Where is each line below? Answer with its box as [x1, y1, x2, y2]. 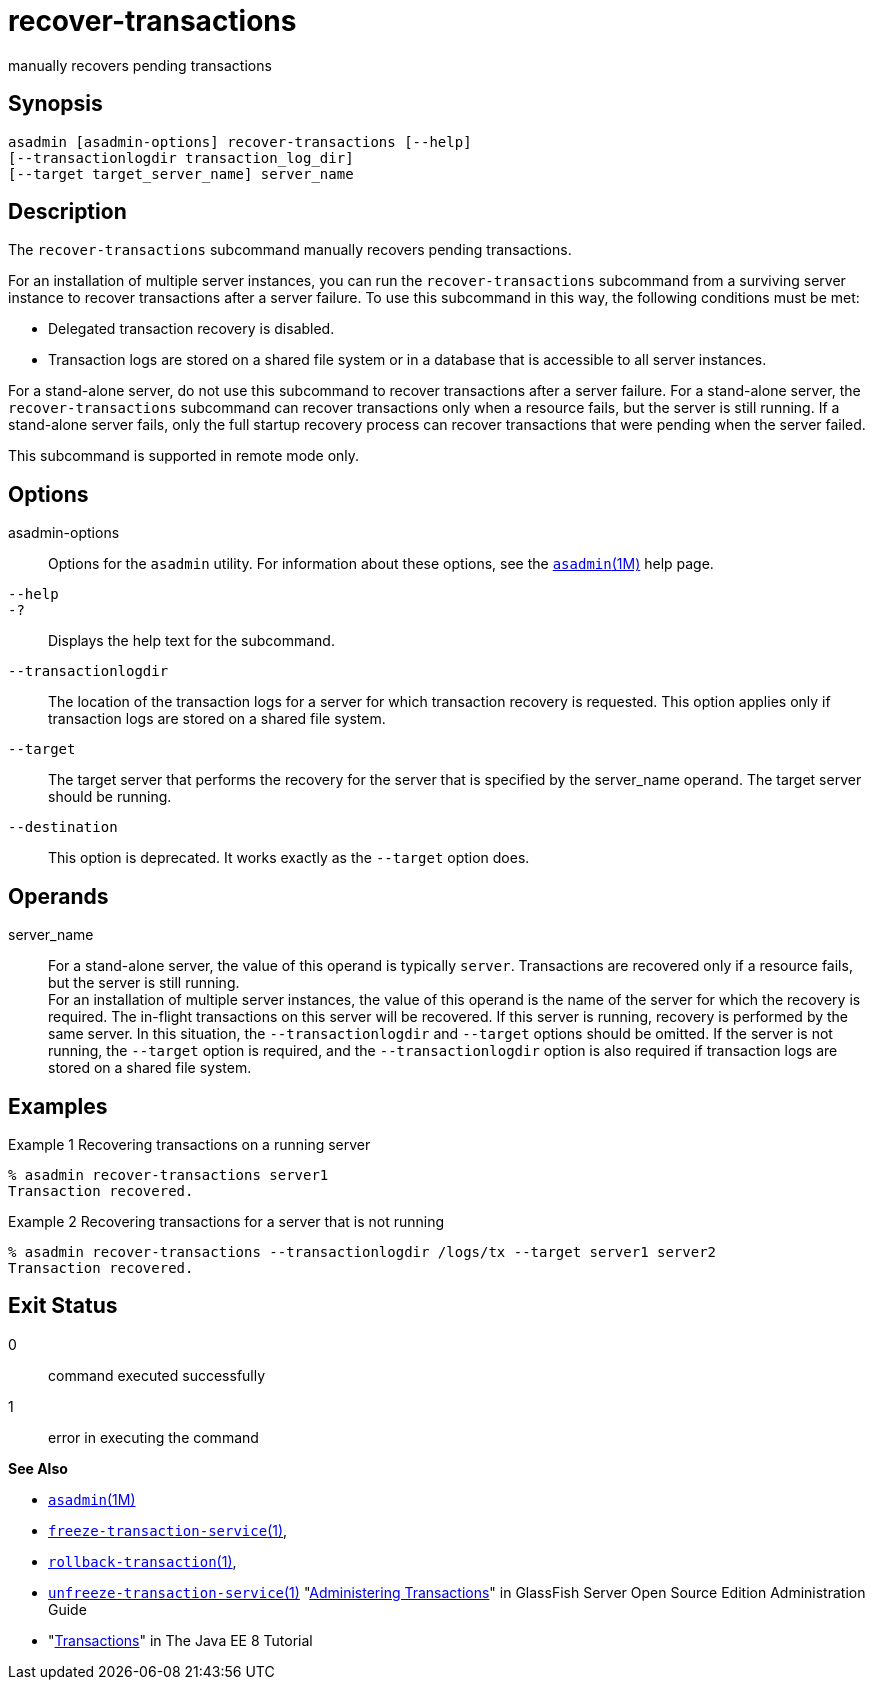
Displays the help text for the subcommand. [48, 632, 335, 650]
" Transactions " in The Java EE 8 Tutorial [48, 1631, 313, 1649]
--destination [8, 819, 118, 836]
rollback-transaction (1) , [48, 1552, 237, 1570]
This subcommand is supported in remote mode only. [8, 447, 360, 465]
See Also [8, 1459, 68, 1477]
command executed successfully [48, 1366, 266, 1384]
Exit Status [8, 1293, 118, 1319]
